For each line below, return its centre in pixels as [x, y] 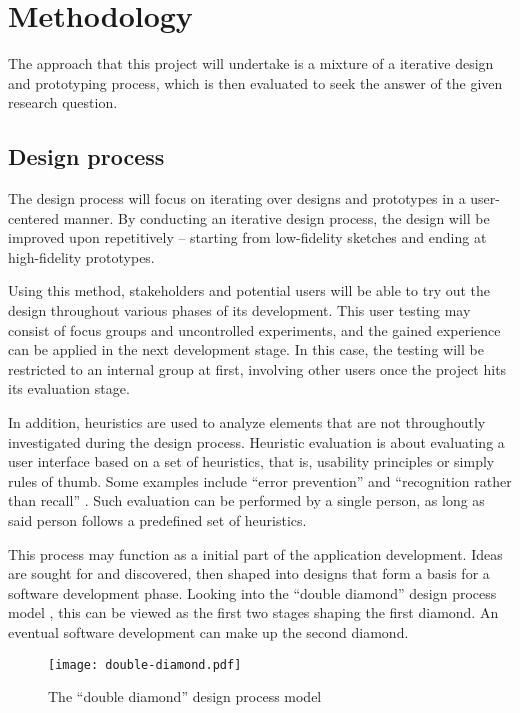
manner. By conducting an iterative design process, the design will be [276, 217]
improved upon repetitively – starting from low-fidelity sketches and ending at [247, 237]
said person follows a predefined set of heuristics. [157, 520]
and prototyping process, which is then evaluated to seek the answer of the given [255, 82]
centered [33, 217]
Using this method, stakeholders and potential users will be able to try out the [249, 290]
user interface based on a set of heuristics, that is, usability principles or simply [251, 461]
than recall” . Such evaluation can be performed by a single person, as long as [246, 500]
